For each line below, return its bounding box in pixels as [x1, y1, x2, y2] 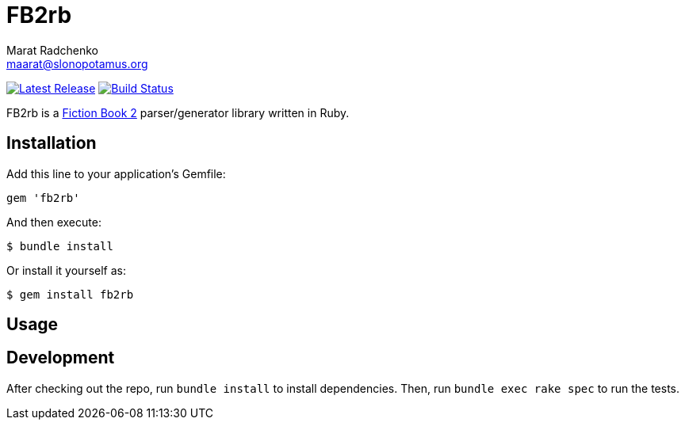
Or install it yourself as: [6, 263, 126, 277]
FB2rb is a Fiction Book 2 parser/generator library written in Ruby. [6, 105, 350, 120]
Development [6, 348, 115, 368]
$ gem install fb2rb [6, 287, 134, 301]
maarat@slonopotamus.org [6, 56, 148, 70]
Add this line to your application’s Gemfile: [6, 166, 226, 181]
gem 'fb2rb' [6, 191, 80, 204]
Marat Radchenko [6, 43, 99, 57]
